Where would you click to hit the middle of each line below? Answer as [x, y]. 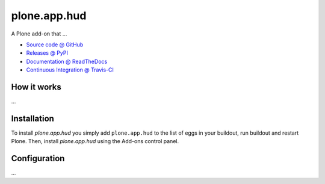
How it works [36, 87]
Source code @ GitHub [55, 44]
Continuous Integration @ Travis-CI [70, 70]
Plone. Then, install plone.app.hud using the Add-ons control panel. [95, 141]
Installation [32, 118]
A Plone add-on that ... [39, 34]
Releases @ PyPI [47, 53]
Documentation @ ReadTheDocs [67, 61]
